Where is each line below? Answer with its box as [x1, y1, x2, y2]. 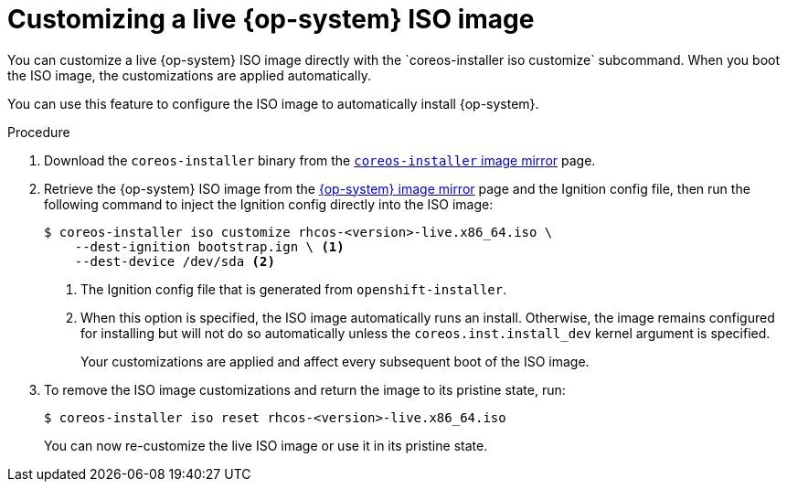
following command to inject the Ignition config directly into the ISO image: [44, 196, 494, 212]
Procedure [7, 123, 70, 140]
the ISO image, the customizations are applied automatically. [7, 67, 371, 83]
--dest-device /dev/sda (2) [74, 253, 275, 269]
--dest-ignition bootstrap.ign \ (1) [74, 239, 345, 254]
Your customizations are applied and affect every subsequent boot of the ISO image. [80, 353, 590, 369]
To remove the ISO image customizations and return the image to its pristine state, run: [44, 381, 566, 398]
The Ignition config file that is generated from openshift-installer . [80, 281, 507, 297]
